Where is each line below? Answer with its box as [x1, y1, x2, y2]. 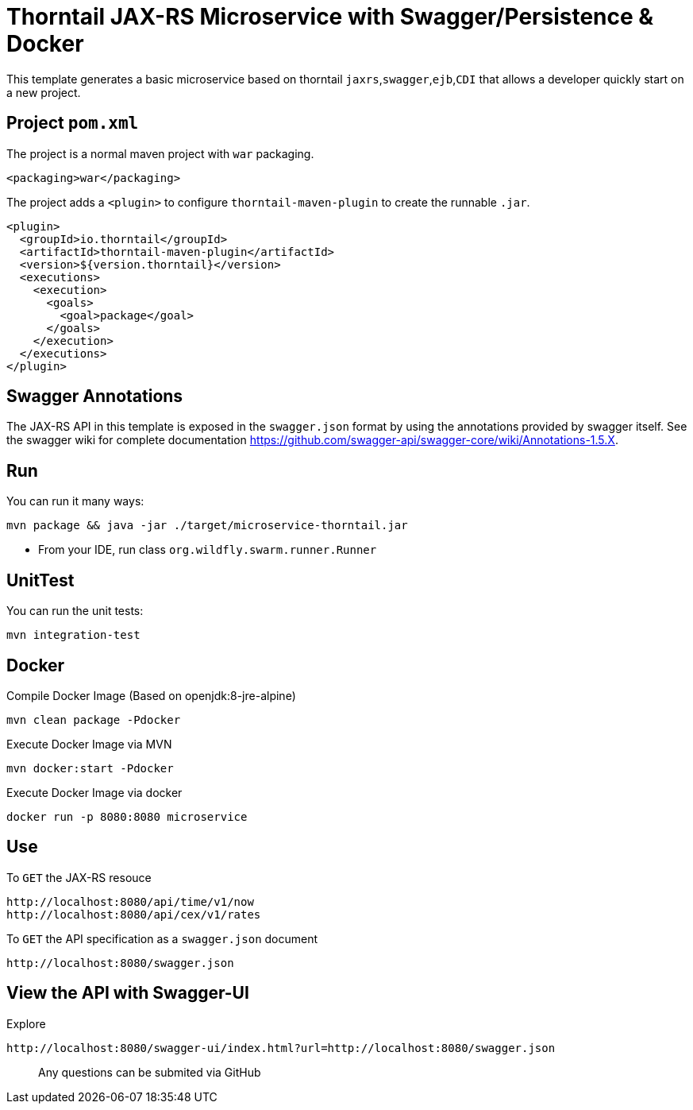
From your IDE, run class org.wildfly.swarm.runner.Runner [38, 543, 377, 557]
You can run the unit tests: [6, 604, 144, 618]
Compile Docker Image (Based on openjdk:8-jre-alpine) [6, 688, 296, 702]
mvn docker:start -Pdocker [6, 761, 174, 775]
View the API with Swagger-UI [6, 983, 249, 1004]
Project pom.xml [6, 113, 139, 133]
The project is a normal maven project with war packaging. [6, 146, 314, 161]
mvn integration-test [6, 628, 141, 642]
